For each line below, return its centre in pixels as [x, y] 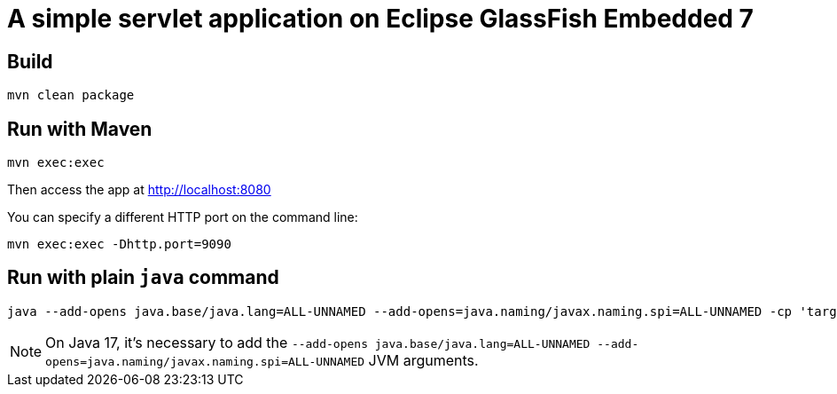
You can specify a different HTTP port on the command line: [183, 217]
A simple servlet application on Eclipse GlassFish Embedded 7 [380, 19]
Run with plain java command [143, 278]
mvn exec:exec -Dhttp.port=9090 [119, 244]
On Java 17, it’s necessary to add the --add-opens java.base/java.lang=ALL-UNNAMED [318, 342]
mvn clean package [71, 95]
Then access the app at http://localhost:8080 [139, 190]
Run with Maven [80, 129]
